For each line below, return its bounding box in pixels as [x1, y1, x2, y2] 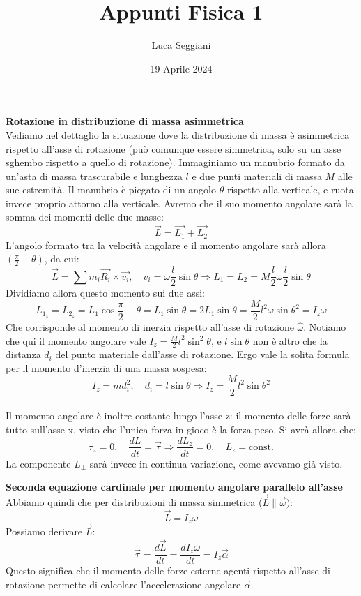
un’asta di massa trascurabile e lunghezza [6, 168, 183, 183]
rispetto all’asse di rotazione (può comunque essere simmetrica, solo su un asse [6, 141, 341, 156]
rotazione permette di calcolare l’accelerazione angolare [6, 576, 241, 591]
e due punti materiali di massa [192, 168, 322, 183]
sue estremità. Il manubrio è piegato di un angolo [6, 182, 217, 197]
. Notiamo [303, 320, 346, 334]
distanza [6, 347, 41, 362]
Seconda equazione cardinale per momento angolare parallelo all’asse [6, 479, 343, 494]
